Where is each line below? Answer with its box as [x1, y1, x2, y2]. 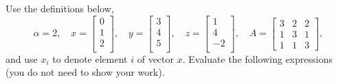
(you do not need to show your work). [5, 65, 165, 79]
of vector [137, 51, 174, 66]
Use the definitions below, [5, 1, 114, 15]
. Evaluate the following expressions [182, 51, 333, 66]
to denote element [52, 51, 128, 66]
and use [5, 51, 38, 66]
